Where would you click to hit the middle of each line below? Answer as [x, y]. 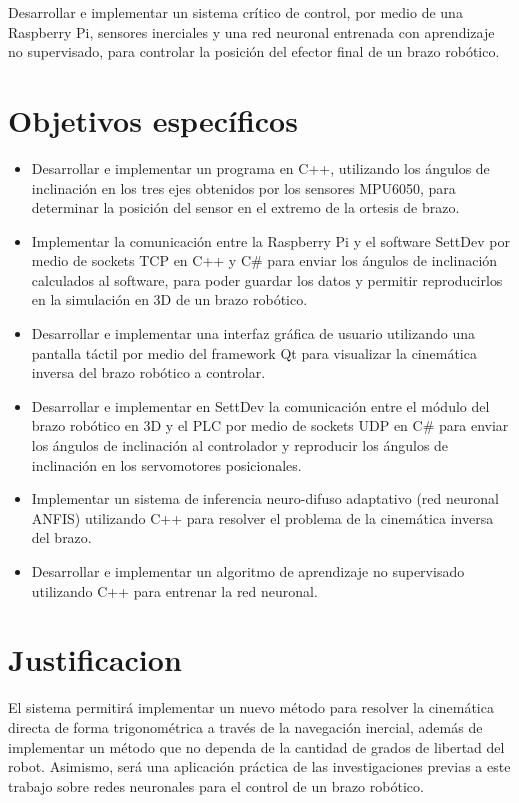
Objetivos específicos [153, 119]
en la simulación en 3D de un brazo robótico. [169, 299]
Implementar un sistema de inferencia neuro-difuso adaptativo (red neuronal [265, 498]
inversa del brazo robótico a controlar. [148, 372]
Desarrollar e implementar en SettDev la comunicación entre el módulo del [260, 405]
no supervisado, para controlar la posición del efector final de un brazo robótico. [254, 51]
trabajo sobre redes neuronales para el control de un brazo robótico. [216, 785]
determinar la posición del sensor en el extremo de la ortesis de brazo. [245, 207]
